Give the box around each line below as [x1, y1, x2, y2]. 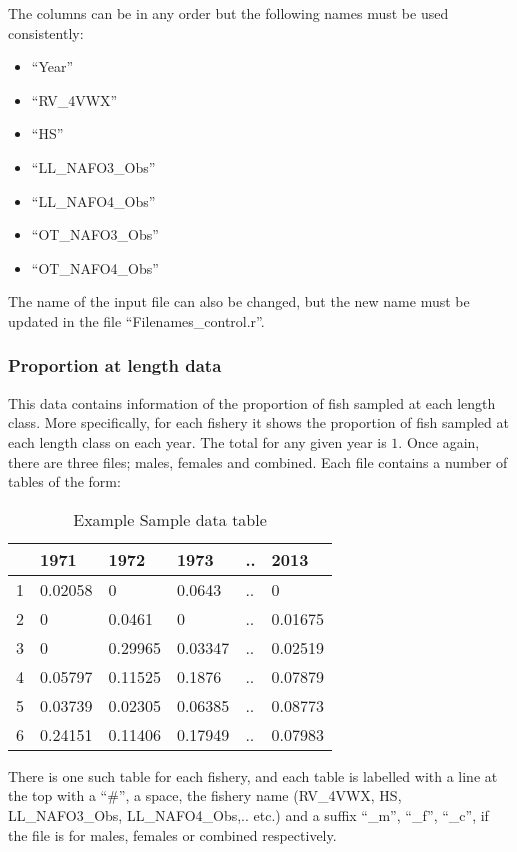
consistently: [8, 22, 84, 43]
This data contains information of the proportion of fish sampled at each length [8, 392, 496, 413]
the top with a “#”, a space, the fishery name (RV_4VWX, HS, [8, 785, 402, 806]
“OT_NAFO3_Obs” [31, 224, 159, 245]
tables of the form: [8, 471, 121, 492]
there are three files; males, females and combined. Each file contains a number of [8, 451, 508, 472]
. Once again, [398, 431, 480, 452]
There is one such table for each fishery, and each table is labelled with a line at [8, 765, 498, 786]
